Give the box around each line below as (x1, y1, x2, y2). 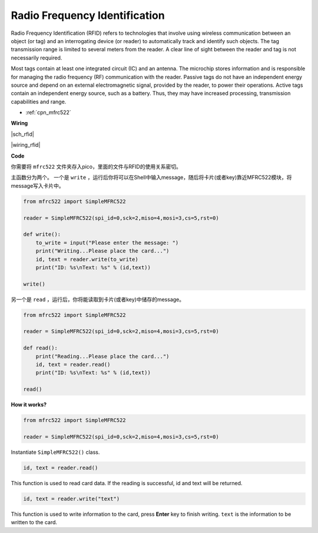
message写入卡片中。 (11, 182, 64, 189)
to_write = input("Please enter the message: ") (35, 239, 179, 246)
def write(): (23, 231, 61, 238)
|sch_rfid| (11, 130, 35, 138)
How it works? (11, 401, 47, 408)
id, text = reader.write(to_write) (35, 256, 138, 263)
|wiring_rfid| (11, 142, 41, 149)
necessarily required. (11, 54, 62, 61)
